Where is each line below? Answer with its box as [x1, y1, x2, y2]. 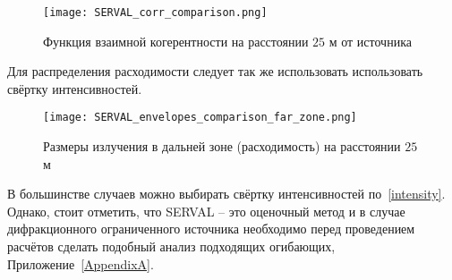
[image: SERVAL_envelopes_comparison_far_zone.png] [43, 111, 357, 124]
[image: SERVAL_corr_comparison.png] [43, 6, 268, 19]
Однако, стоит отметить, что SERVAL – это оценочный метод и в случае [7, 201, 405, 220]
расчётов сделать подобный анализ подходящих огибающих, [7, 237, 336, 256]
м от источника [328, 31, 412, 50]
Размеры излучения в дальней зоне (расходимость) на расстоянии [43, 137, 401, 156]
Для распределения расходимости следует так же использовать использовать [7, 62, 423, 81]
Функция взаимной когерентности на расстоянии [43, 31, 309, 50]
